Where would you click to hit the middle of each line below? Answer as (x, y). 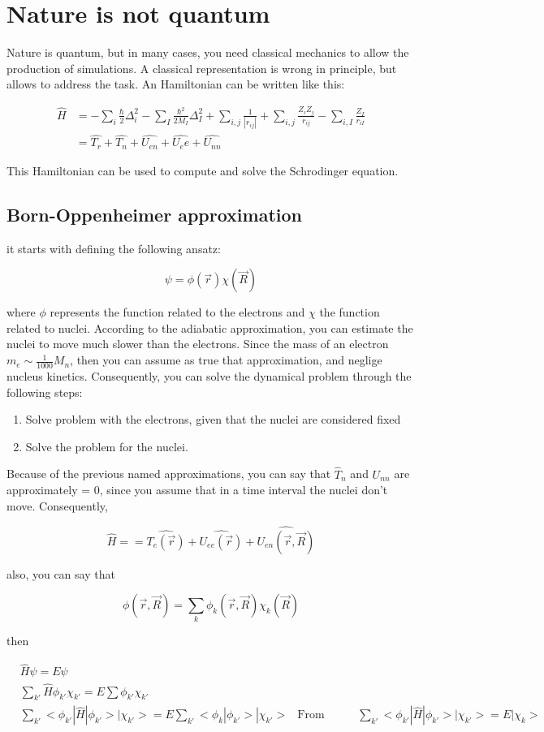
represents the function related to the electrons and (177, 312)
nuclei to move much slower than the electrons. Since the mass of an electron (198, 344)
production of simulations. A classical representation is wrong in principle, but (202, 68)
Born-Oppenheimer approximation (154, 214)
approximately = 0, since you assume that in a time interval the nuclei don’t (197, 490)
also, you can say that (61, 573)
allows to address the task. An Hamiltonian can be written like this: (176, 84)
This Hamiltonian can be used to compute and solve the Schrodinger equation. (203, 170)
